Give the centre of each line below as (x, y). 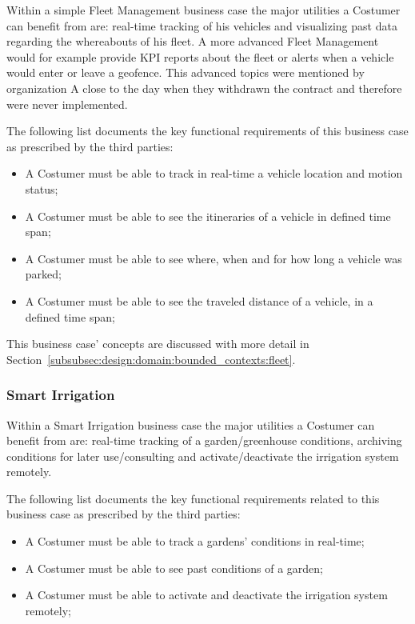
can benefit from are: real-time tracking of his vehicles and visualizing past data (202, 25)
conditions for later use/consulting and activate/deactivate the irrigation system (203, 456)
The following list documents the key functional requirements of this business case (207, 131)
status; (42, 188)
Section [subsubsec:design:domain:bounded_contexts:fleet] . (151, 359)
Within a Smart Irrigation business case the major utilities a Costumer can (191, 424)
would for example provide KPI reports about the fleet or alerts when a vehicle (200, 56)
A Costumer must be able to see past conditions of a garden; (174, 568)
